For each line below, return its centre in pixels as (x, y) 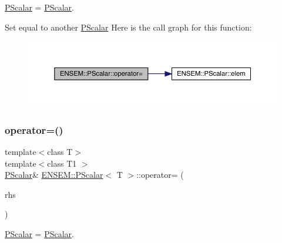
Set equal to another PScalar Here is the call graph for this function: (128, 27)
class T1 (62, 163)
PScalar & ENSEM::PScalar (54, 175)
